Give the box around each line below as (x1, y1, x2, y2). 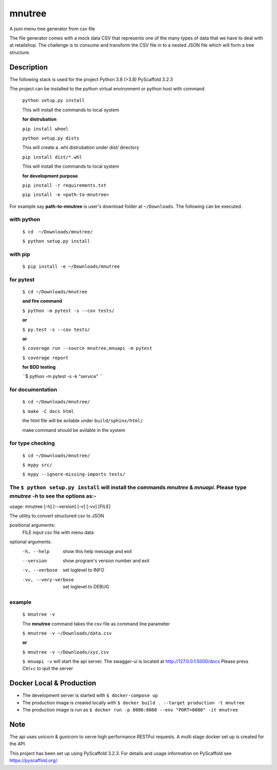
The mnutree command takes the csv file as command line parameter (22, 621, 170, 627)
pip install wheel (22, 126, 69, 132)
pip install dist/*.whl (22, 154, 82, 160)
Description (9, 63, 48, 71)
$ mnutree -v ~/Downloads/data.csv (22, 630, 112, 636)
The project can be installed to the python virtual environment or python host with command (9, 86, 205, 92)
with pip (9, 250, 30, 258)
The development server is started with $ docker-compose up (22, 693, 159, 699)
